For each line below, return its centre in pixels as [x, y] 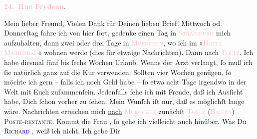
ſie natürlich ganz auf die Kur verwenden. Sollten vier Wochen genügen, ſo [118, 72]
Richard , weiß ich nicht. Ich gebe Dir [62, 131]
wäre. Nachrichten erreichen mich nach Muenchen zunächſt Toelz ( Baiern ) [119, 111]
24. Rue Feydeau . [35, 6]
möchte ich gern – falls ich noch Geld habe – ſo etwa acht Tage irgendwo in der [125, 82]
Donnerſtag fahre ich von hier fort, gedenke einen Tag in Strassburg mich [117, 33]
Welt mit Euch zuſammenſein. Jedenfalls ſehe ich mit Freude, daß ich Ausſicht [124, 91]
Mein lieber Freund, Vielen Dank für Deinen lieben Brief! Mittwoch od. [113, 23]
